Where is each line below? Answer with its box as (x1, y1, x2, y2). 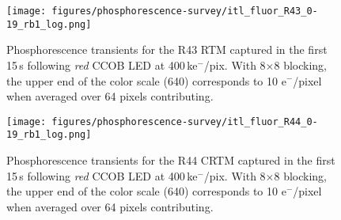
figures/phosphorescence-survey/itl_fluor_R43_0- (51, 6, 318, 17)
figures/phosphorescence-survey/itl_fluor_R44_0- (51, 116, 318, 127)
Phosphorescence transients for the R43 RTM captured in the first (6, 41, 328, 58)
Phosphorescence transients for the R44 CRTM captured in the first (6, 152, 335, 168)
